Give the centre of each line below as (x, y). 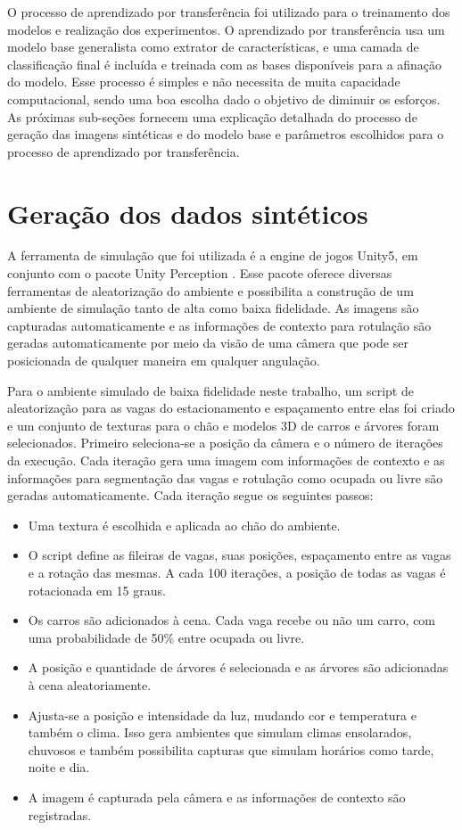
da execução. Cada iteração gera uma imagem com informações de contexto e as (226, 460)
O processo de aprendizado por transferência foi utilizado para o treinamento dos (229, 12)
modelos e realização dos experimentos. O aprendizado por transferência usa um (226, 29)
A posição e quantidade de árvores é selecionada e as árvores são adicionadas (238, 667)
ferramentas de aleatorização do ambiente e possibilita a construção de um (210, 290)
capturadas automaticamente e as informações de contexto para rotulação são (219, 325)
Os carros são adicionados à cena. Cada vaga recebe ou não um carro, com (232, 620)
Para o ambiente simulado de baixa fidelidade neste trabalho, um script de (210, 390)
